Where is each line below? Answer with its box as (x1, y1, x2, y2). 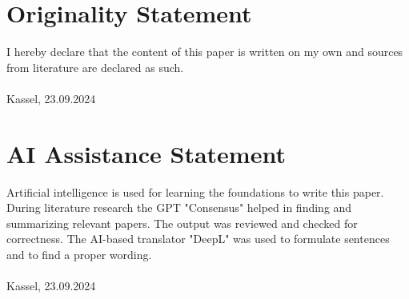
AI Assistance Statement (6, 137, 286, 169)
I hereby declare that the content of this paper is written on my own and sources (6, 43, 403, 60)
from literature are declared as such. (6, 58, 184, 75)
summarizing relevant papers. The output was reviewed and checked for (6, 214, 358, 231)
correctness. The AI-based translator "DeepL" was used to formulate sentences (6, 230, 390, 247)
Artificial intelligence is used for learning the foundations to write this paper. (6, 183, 384, 200)
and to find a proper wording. (6, 246, 152, 262)
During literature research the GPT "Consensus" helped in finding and (6, 199, 352, 216)
